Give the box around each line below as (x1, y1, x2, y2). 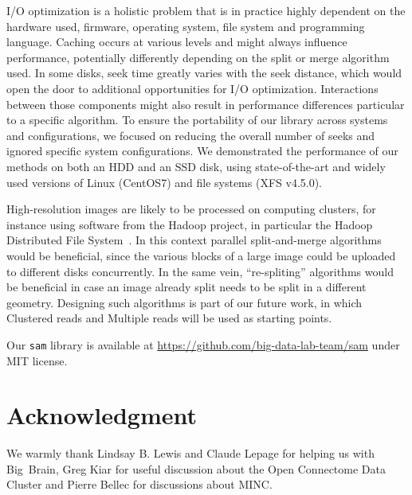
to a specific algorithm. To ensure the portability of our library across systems (6, 111, 388, 128)
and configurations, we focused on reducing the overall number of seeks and (6, 127, 375, 143)
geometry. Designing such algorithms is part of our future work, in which (6, 294, 363, 310)
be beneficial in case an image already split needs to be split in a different (6, 279, 367, 295)
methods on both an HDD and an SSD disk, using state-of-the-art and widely (6, 158, 386, 174)
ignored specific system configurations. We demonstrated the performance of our (6, 142, 398, 159)
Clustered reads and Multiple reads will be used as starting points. (6, 310, 332, 326)
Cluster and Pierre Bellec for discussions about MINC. (6, 476, 273, 493)
